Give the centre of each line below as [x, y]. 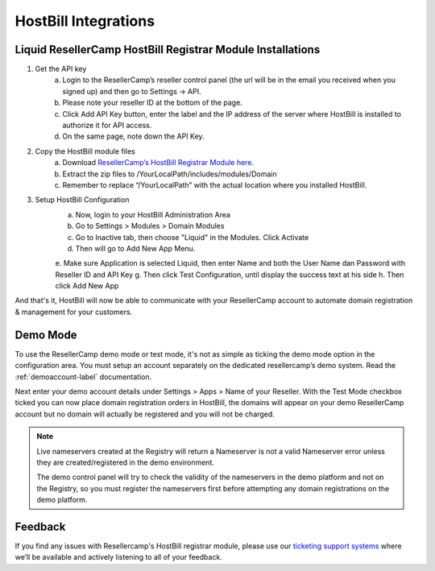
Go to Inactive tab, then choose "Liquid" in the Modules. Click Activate [192, 237]
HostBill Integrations [85, 21]
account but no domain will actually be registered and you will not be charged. [145, 414]
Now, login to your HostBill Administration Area [153, 214]
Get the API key [61, 69]
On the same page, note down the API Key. [133, 136]
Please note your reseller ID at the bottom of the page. [153, 103]
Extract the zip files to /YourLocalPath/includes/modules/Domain [170, 174]
